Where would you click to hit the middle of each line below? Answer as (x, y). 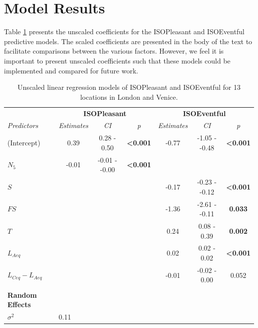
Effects (19, 304)
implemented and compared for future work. (71, 70)
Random (22, 295)
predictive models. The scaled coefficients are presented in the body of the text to (128, 41)
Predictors (23, 125)
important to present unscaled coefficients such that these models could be (117, 60)
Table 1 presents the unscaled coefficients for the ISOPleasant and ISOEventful (124, 32)
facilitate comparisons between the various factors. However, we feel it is (114, 51)
